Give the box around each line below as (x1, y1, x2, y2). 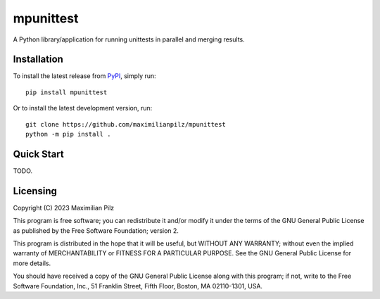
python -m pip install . (25, 130, 111, 139)
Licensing (13, 185, 58, 197)
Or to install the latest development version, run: (13, 104, 153, 113)
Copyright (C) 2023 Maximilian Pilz (13, 203, 115, 212)
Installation (13, 53, 63, 65)
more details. (13, 259, 51, 267)
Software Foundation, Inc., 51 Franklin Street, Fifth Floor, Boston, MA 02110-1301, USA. (13, 281, 263, 290)
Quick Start (13, 148, 64, 160)
